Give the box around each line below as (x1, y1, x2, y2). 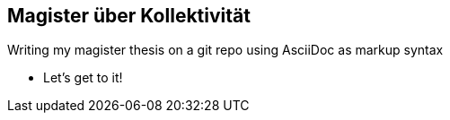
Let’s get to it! (43, 70, 123, 86)
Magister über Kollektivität (7, 4, 251, 27)
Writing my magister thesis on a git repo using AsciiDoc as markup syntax (7, 42, 444, 58)
